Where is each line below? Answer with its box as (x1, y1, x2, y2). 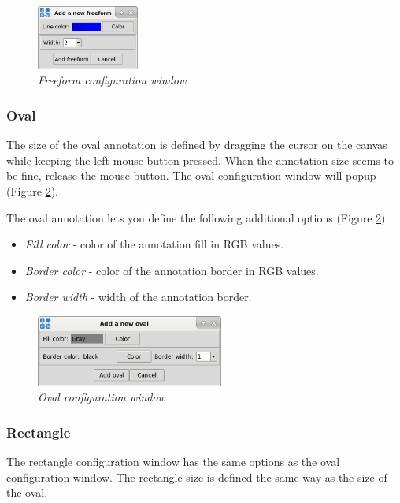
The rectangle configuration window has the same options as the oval (6, 453, 340, 470)
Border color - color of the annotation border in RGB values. (24, 262, 319, 278)
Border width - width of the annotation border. (24, 289, 252, 305)
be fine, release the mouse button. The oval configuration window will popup (6, 167, 376, 184)
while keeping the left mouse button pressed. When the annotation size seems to (6, 151, 394, 168)
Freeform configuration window (38, 72, 187, 88)
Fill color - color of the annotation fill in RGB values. (24, 236, 284, 252)
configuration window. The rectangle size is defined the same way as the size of (6, 468, 387, 485)
